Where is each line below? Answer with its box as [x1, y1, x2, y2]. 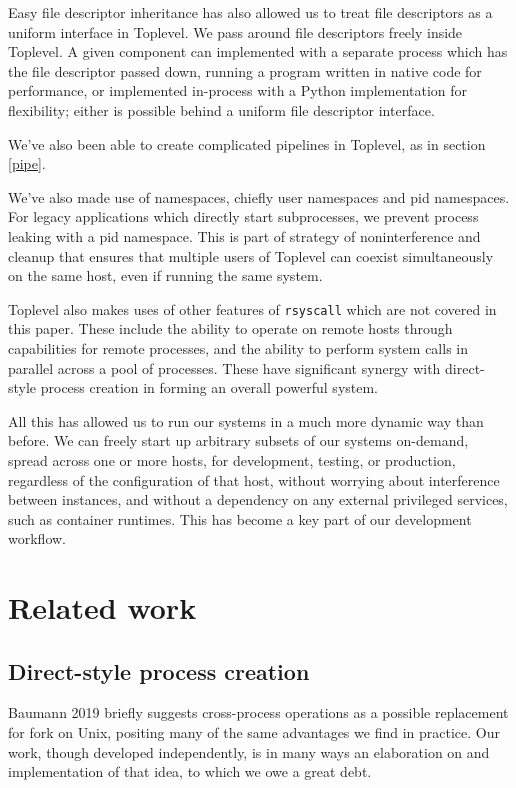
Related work [8, 587, 197, 628]
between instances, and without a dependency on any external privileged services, [8, 489, 508, 510]
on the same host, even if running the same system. [8, 265, 323, 286]
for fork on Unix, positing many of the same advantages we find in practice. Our [8, 722, 500, 743]
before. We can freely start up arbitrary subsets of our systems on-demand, [8, 430, 469, 451]
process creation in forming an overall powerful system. [40, 377, 379, 398]
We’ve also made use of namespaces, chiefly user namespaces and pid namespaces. [8, 186, 510, 207]
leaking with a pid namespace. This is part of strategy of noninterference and [8, 225, 481, 246]
